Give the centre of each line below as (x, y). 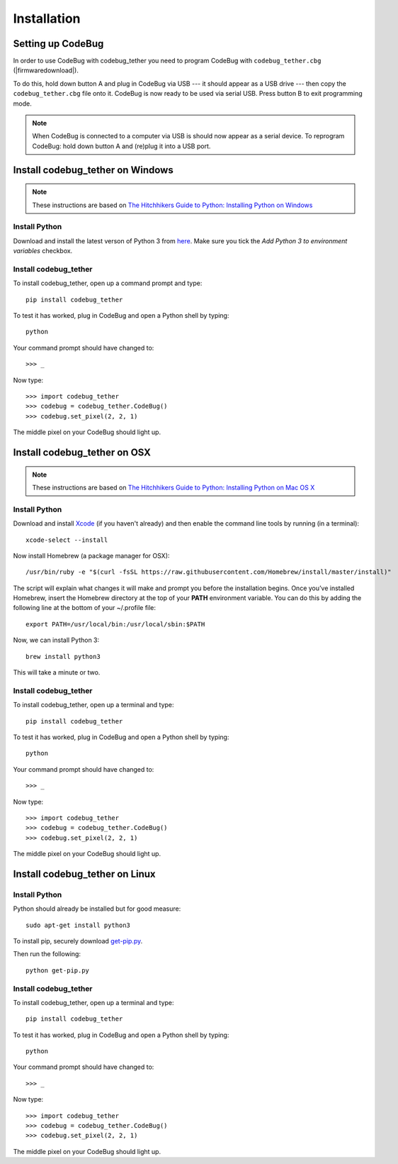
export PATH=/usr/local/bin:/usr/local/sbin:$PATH (115, 624)
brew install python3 (63, 656)
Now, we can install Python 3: (56, 640)
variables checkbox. (43, 251)
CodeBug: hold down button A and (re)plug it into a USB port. (121, 146)
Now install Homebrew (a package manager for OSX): (91, 555)
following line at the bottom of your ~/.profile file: (84, 608)
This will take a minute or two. (57, 672)
